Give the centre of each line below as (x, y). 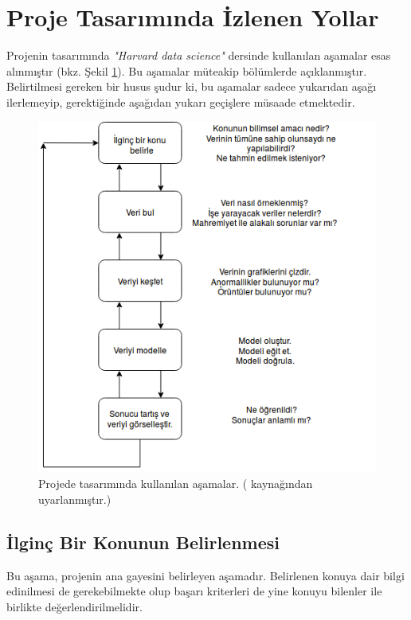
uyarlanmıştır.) (75, 499)
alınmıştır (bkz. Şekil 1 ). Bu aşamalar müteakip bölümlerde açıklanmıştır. (187, 70)
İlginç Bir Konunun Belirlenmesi (143, 542)
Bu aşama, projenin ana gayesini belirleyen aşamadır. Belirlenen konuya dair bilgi (205, 575)
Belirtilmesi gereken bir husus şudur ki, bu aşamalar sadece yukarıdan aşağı (192, 86)
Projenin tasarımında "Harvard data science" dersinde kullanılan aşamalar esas (199, 55)
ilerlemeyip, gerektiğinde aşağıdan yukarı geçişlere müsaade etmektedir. (181, 101)
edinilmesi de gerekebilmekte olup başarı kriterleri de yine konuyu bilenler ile (194, 591)
